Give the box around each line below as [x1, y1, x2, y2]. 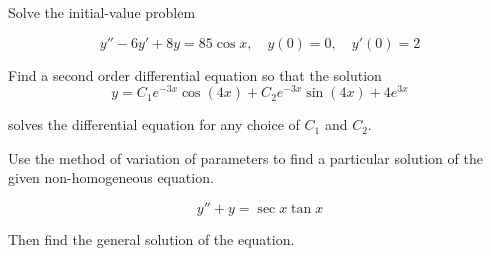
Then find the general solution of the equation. [8, 229, 295, 250]
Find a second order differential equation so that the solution [8, 64, 382, 85]
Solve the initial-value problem [8, 2, 196, 22]
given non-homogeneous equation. [8, 167, 214, 188]
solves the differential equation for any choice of [8, 114, 300, 135]
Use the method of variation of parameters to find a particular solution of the [8, 147, 483, 168]
